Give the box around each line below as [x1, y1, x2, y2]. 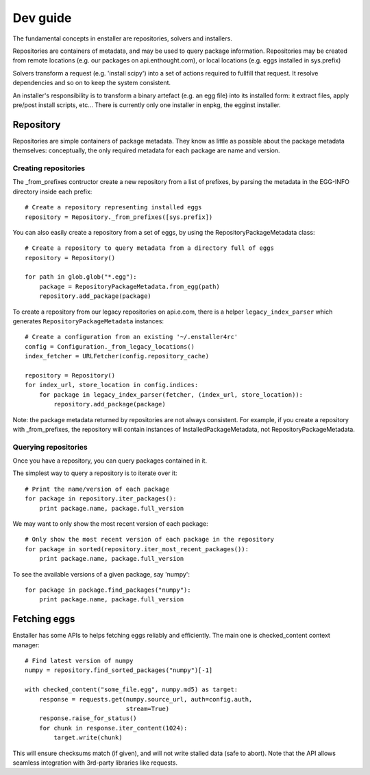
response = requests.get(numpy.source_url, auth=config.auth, [38, 695, 253, 703]
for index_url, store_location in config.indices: [25, 381, 199, 389]
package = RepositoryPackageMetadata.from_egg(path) [38, 282, 221, 290]
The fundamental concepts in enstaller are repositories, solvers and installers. [12, 34, 232, 43]
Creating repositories [12, 163, 86, 173]
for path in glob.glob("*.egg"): [25, 273, 137, 281]
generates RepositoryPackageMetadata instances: [12, 317, 164, 325]
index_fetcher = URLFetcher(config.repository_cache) [25, 352, 209, 360]
